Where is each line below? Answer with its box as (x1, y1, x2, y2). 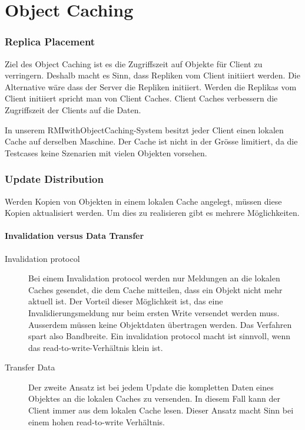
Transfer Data (5, 361, 55, 373)
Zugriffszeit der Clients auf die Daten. (5, 103, 141, 116)
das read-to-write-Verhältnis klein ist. (28, 341, 163, 353)
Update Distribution (5, 172, 104, 186)
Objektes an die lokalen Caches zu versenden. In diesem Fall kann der (28, 392, 280, 405)
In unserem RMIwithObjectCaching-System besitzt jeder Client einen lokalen (5, 123, 284, 136)
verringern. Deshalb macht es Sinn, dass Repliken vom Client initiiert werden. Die (5, 69, 300, 81)
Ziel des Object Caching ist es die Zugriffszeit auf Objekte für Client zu (5, 57, 263, 70)
